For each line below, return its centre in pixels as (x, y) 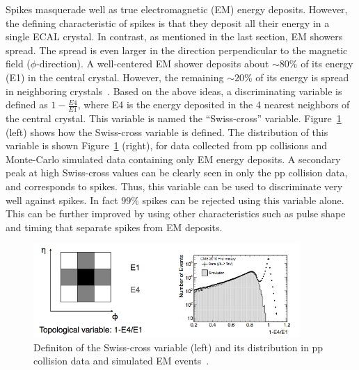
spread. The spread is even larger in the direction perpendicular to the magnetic (177, 50)
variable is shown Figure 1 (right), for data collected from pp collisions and (166, 145)
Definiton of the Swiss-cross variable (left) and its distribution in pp (178, 347)
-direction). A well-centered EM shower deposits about (153, 64)
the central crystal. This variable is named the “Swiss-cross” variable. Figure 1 (174, 118)
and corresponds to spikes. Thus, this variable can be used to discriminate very (174, 186)
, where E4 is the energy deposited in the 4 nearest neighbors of (214, 104)
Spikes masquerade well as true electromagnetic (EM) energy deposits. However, (177, 9)
